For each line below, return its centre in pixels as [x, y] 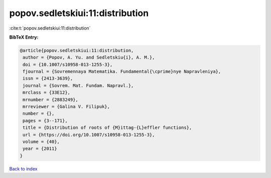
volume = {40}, [41, 142]
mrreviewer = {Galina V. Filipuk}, [66, 107]
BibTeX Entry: [24, 37]
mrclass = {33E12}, [46, 93]
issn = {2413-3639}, [48, 78]
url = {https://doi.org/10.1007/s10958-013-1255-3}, [89, 135]
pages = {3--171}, [45, 121]
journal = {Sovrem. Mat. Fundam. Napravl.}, [78, 85]
